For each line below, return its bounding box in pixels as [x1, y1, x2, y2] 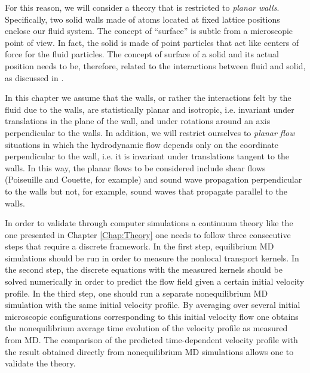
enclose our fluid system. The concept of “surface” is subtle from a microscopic [5, 24, 293, 37]
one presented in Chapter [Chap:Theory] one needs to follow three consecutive [5, 228, 291, 241]
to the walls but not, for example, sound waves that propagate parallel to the [5, 184, 287, 197]
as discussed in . [5, 71, 64, 84]
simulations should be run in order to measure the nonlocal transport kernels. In [5, 251, 299, 264]
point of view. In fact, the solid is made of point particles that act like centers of [5, 36, 299, 48]
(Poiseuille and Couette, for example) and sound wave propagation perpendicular [5, 173, 302, 186]
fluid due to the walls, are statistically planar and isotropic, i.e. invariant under [5, 103, 294, 115]
